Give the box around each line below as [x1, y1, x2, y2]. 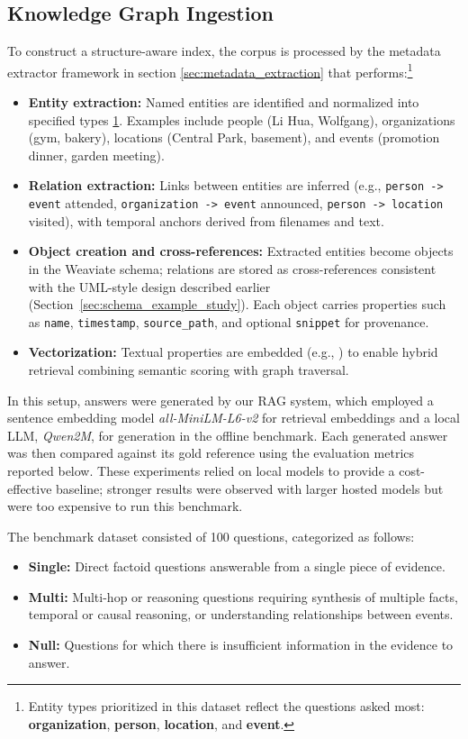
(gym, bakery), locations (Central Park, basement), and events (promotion [28, 128, 440, 147]
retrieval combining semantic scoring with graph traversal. [28, 360, 349, 379]
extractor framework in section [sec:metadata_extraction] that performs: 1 [7, 59, 413, 81]
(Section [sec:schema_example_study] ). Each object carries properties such [28, 295, 446, 314]
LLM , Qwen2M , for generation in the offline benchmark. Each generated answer [7, 425, 448, 444]
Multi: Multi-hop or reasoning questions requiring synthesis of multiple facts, [28, 587, 458, 606]
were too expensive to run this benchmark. [7, 497, 243, 515]
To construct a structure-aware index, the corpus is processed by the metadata [7, 41, 441, 60]
